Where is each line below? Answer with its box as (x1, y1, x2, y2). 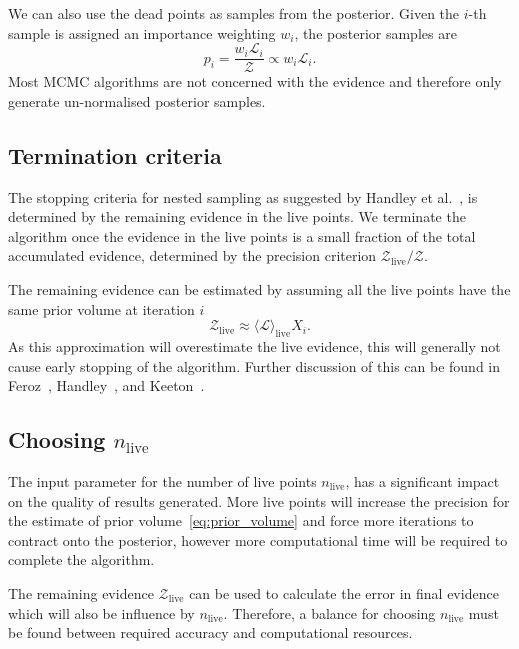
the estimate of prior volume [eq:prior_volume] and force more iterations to (8, 510, 474, 531)
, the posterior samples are (294, 22, 457, 43)
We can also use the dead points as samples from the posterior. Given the (8, 3, 460, 23)
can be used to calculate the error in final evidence (189, 582, 499, 603)
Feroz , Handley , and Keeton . (8, 375, 205, 396)
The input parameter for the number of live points (8, 470, 317, 491)
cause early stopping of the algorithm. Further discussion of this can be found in (8, 355, 501, 376)
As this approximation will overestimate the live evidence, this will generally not (8, 336, 501, 356)
